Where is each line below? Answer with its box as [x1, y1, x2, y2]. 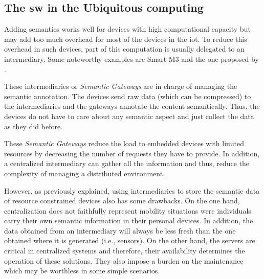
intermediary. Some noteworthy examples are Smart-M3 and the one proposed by [4, 53, 259, 64]
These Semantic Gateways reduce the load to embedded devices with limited [4, 138, 245, 149]
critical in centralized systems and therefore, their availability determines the [4, 245, 245, 256]
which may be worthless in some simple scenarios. [4, 265, 160, 276]
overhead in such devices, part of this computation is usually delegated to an [4, 43, 245, 54]
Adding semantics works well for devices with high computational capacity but [4, 24, 251, 34]
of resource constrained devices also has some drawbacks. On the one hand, [4, 195, 240, 206]
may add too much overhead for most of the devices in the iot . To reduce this [4, 33, 247, 44]
